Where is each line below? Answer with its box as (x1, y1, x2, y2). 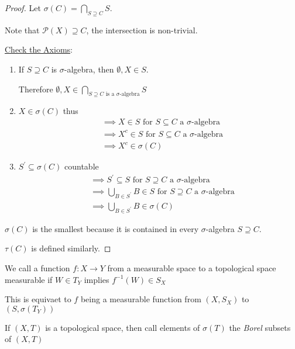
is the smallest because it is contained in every (32, 222, 199, 234)
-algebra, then (64, 63, 114, 75)
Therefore (18, 82, 53, 95)
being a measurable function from (80, 293, 201, 305)
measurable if (5, 273, 53, 285)
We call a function (5, 262, 70, 274)
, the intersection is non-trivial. (86, 23, 198, 36)
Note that (5, 23, 40, 36)
